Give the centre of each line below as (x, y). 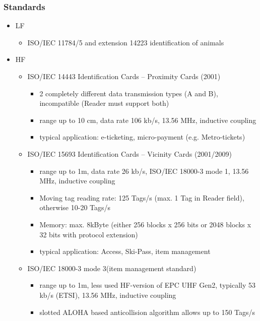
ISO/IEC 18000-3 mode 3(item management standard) (112, 268)
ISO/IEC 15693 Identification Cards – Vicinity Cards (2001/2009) (129, 153)
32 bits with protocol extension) (89, 234)
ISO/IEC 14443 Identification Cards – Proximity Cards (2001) (124, 76)
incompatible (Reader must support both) (104, 103)
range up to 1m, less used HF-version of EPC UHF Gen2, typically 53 (148, 285)
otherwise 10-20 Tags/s (75, 207)
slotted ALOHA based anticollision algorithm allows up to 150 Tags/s (147, 312)
